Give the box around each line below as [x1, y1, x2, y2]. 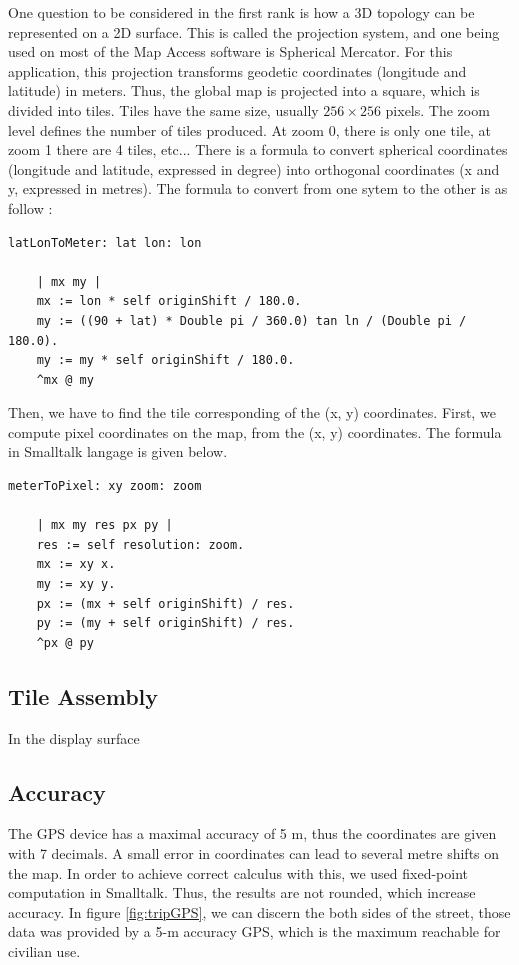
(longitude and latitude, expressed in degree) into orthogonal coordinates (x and [8, 158, 500, 179]
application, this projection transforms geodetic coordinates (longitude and [8, 60, 467, 81]
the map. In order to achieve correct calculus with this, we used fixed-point [8, 862, 469, 883]
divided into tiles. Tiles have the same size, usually [8, 99, 319, 120]
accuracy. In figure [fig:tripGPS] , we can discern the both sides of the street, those [8, 901, 511, 922]
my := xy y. [36, 577, 116, 592]
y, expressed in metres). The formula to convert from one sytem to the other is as [8, 178, 508, 199]
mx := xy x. [36, 557, 116, 572]
